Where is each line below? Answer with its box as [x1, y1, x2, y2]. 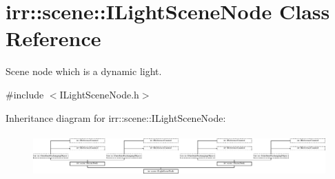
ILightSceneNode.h [59, 87, 139, 101]
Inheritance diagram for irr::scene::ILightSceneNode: [6, 110, 226, 125]
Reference [6, 24, 101, 52]
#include [6, 87, 44, 101]
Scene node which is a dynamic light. [6, 64, 162, 78]
